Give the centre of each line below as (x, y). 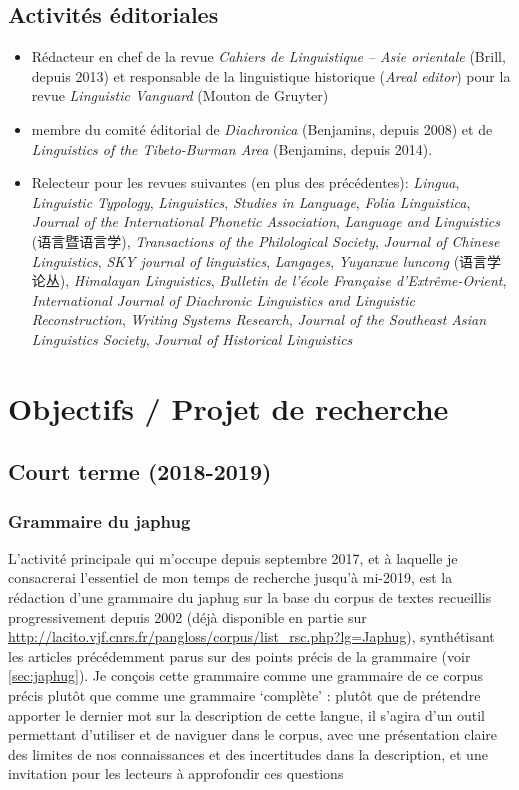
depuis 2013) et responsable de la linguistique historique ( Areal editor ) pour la (271, 75)
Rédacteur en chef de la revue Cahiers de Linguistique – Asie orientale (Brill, (268, 56)
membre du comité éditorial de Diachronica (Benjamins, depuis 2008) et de (262, 128)
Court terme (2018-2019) (140, 471)
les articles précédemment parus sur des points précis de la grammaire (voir (239, 655)
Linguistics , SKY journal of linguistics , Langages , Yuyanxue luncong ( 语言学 (266, 260)
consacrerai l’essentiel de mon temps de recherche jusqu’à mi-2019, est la (230, 577)
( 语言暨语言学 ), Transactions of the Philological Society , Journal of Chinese (265, 240)
